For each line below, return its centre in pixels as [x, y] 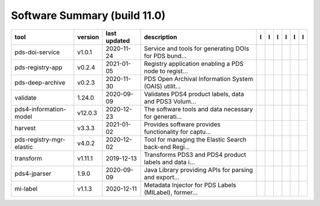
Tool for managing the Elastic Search [195, 139]
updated [118, 40]
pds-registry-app [39, 67]
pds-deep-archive [40, 82]
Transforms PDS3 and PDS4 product [195, 154]
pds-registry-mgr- [40, 139]
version [88, 37]
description [160, 37]
